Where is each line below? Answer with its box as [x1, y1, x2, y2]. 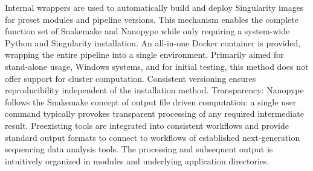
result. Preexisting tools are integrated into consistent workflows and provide [5, 119, 289, 131]
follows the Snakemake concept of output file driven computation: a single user [5, 95, 297, 108]
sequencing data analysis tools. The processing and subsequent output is [5, 143, 273, 155]
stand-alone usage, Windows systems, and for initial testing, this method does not [5, 60, 309, 72]
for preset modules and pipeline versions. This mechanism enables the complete [5, 13, 298, 25]
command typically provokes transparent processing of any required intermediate [5, 107, 304, 120]
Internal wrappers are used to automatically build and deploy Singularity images [5, 1, 304, 13]
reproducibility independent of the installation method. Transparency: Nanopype [5, 84, 304, 96]
